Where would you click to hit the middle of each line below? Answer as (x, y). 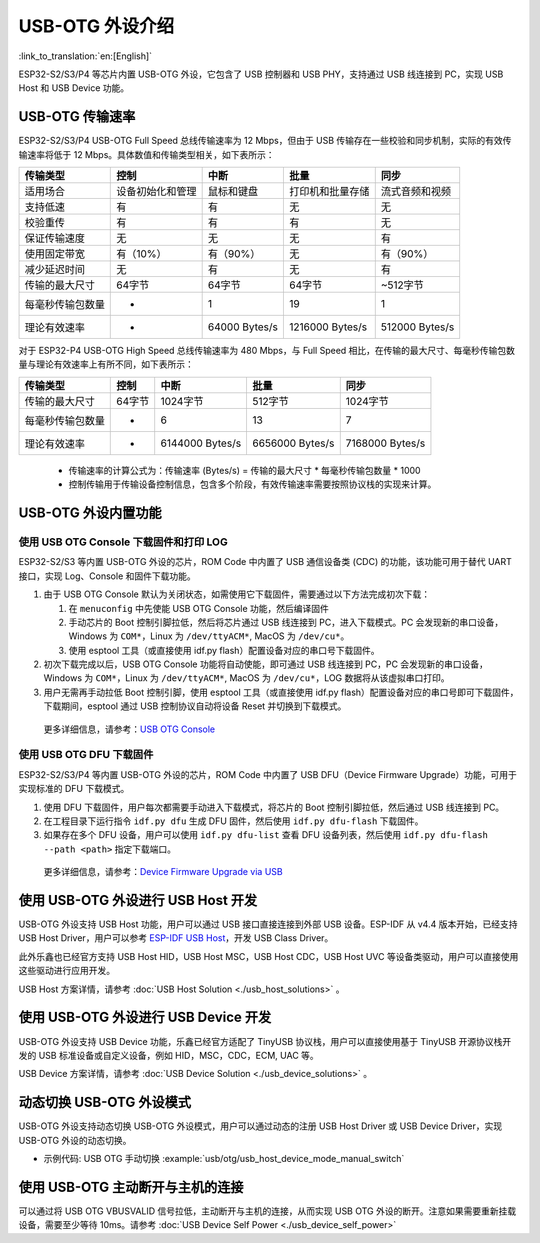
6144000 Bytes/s (201, 443)
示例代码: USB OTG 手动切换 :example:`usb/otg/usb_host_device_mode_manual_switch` (224, 1158)
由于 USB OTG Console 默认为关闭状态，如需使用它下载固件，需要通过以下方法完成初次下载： (236, 594)
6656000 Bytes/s (293, 443)
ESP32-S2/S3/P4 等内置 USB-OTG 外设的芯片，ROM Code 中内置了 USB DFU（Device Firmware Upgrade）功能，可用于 (267, 774)
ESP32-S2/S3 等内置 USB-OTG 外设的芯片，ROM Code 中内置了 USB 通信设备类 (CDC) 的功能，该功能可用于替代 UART (265, 562)
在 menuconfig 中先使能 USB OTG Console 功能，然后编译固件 (199, 608)
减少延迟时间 (54, 270)
